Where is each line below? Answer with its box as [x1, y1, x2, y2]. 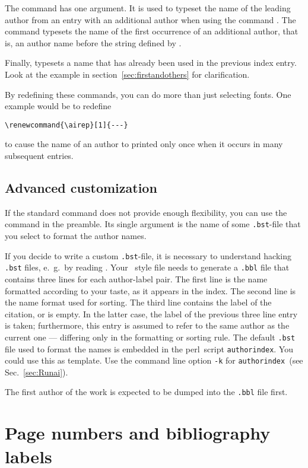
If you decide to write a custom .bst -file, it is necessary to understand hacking [5, 249, 291, 262]
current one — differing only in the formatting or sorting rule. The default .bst [5, 330, 296, 343]
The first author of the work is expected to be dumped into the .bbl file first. [5, 386, 288, 398]
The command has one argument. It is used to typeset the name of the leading [5, 2, 291, 14]
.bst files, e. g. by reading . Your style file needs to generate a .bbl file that [5, 261, 290, 273]
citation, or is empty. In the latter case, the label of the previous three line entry [5, 307, 298, 320]
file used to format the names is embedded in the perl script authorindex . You [5, 342, 293, 355]
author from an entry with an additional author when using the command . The [5, 13, 296, 26]
